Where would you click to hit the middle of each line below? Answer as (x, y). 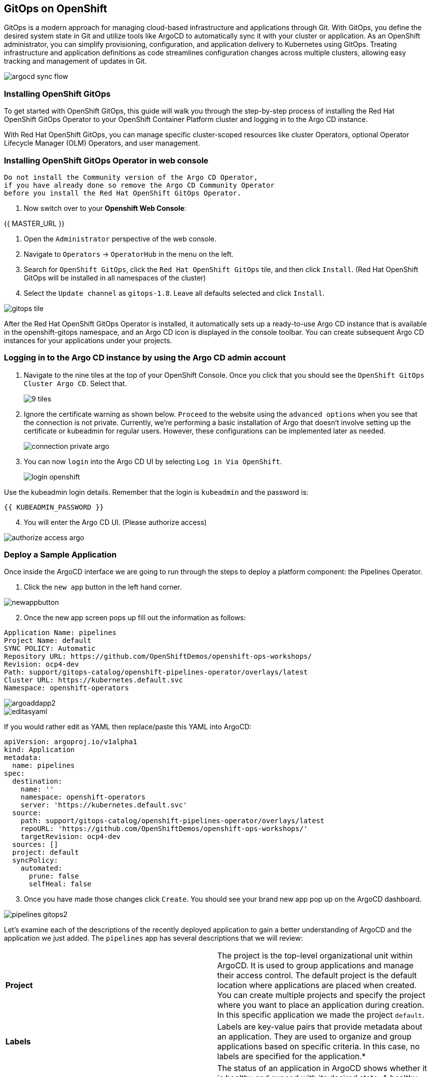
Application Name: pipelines (60, 633)
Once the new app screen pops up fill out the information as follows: (135, 618)
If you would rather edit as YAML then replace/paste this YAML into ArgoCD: (128, 727)
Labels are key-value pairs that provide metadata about (320, 1027)
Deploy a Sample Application (60, 555)
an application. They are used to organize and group (314, 1037)
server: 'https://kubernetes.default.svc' (104, 805)
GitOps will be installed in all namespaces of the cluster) (115, 278)
